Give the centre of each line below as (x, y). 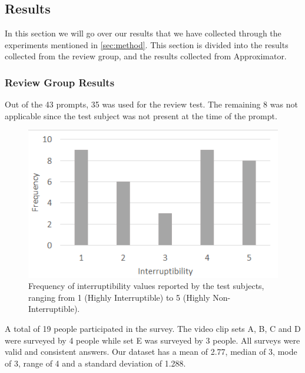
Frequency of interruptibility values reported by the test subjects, (146, 286)
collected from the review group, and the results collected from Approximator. (146, 56)
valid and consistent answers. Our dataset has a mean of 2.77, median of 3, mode (151, 352)
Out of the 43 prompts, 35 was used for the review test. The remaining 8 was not (151, 104)
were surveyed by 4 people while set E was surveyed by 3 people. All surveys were (152, 340)
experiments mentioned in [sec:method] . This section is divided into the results (147, 44)
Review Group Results (60, 82)
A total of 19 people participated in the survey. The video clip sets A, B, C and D (153, 329)
